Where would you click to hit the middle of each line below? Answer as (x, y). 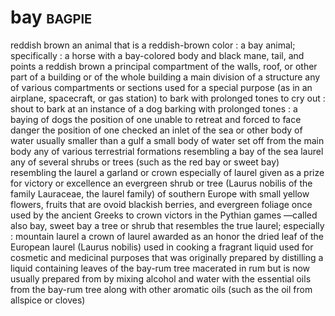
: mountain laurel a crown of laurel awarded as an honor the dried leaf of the (167, 236)
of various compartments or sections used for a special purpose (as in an (161, 87)
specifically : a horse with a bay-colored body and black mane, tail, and (157, 55)
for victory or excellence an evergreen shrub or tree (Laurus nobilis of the (161, 183)
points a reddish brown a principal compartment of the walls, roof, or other (164, 66)
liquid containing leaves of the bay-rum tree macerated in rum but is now (160, 268)
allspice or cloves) (48, 300)
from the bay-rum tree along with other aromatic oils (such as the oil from (161, 289)
